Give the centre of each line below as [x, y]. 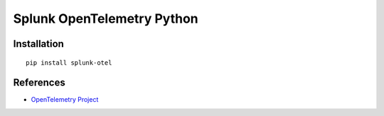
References [39, 83]
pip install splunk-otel [69, 63]
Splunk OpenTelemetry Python [106, 19]
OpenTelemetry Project [65, 100]
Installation [38, 44]
